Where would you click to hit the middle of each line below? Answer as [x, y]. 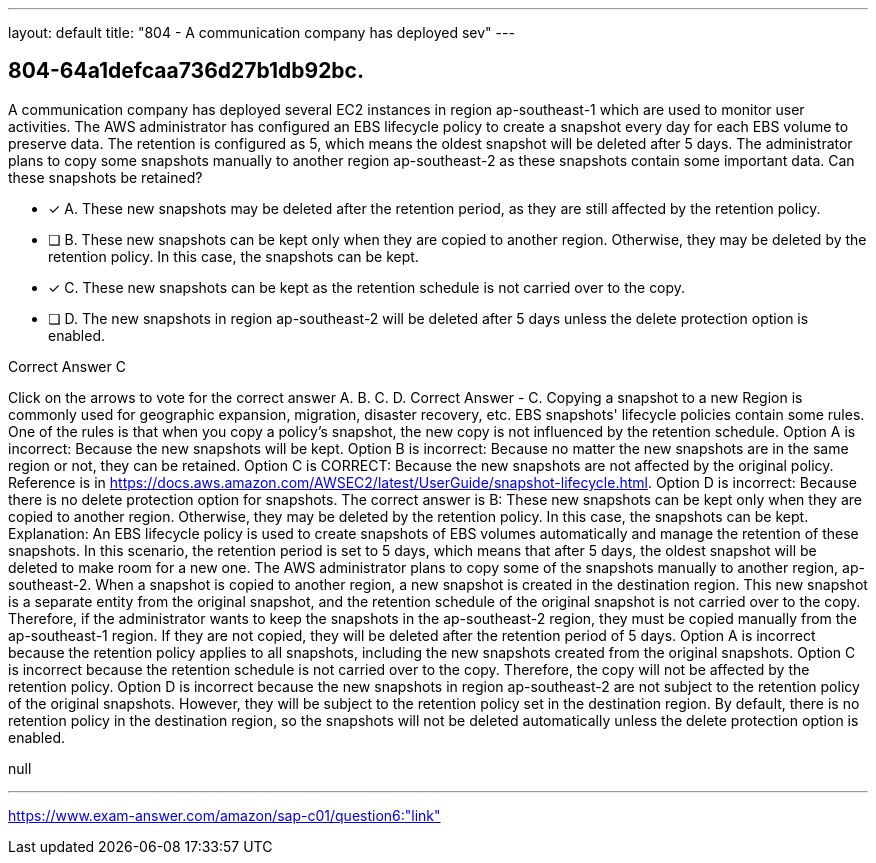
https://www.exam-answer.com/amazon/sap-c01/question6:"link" [224, 815]
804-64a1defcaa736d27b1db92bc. [186, 71]
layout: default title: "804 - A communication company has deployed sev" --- [261, 32]
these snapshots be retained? [105, 177]
